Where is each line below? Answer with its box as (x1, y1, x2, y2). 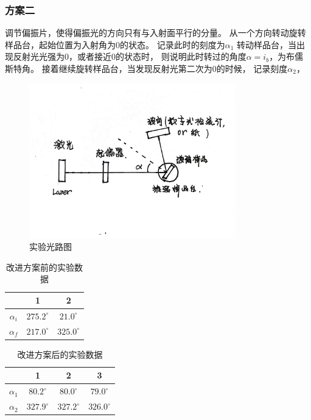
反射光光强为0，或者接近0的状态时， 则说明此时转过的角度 (13, 50, 246, 63)
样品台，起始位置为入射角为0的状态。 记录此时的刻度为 (5, 38, 225, 51)
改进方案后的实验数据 (17, 347, 103, 360)
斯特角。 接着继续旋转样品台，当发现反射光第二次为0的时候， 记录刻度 (5, 62, 288, 74)
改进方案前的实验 (6, 260, 75, 273)
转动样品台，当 (236, 38, 296, 51)
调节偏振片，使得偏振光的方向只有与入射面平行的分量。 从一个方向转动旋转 (5, 26, 306, 39)
